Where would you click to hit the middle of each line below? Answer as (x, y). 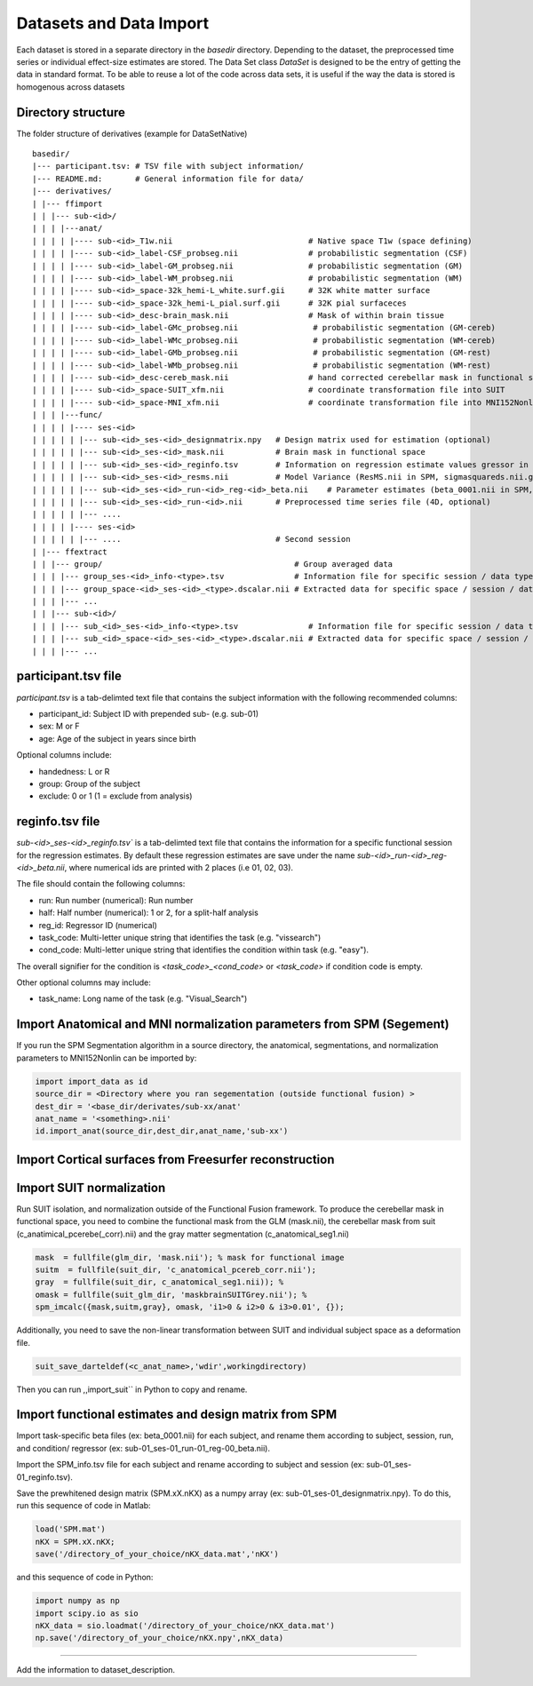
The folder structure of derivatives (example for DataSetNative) (132, 133)
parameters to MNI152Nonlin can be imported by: (107, 1058)
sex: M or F (59, 726)
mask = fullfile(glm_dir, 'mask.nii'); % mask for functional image (190, 1257)
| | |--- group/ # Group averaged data (213, 564)
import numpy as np (77, 1601)
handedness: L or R (74, 771)
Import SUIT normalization (91, 1187)
